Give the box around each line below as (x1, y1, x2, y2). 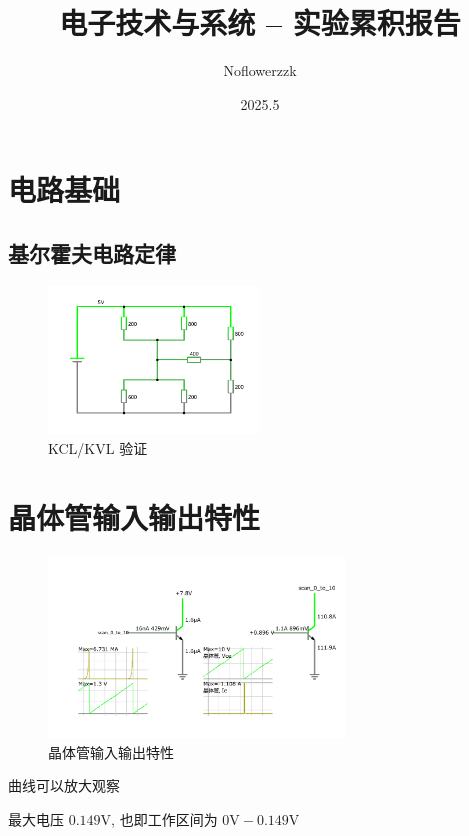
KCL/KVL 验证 (48, 438, 148, 459)
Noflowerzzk (223, 60, 297, 81)
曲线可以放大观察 (8, 775, 120, 796)
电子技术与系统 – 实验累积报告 (59, 2, 461, 43)
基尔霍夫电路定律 (8, 237, 176, 268)
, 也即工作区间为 (111, 808, 218, 829)
